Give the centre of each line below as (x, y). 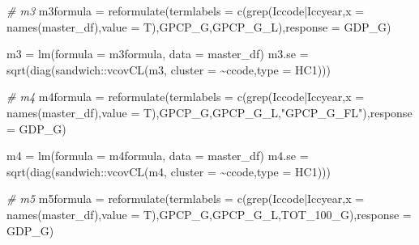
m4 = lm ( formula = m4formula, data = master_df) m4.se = (158, 156)
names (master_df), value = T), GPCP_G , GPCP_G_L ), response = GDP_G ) (199, 26)
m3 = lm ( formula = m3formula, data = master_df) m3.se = (158, 54)
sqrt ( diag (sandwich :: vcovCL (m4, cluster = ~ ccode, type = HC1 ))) (169, 171)
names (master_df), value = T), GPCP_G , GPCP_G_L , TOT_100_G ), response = (209, 214)
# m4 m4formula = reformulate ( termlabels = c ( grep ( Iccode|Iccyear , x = (186, 97)
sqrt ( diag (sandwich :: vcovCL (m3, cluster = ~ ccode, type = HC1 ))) (169, 69)
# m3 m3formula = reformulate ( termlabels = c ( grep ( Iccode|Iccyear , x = (186, 11)
